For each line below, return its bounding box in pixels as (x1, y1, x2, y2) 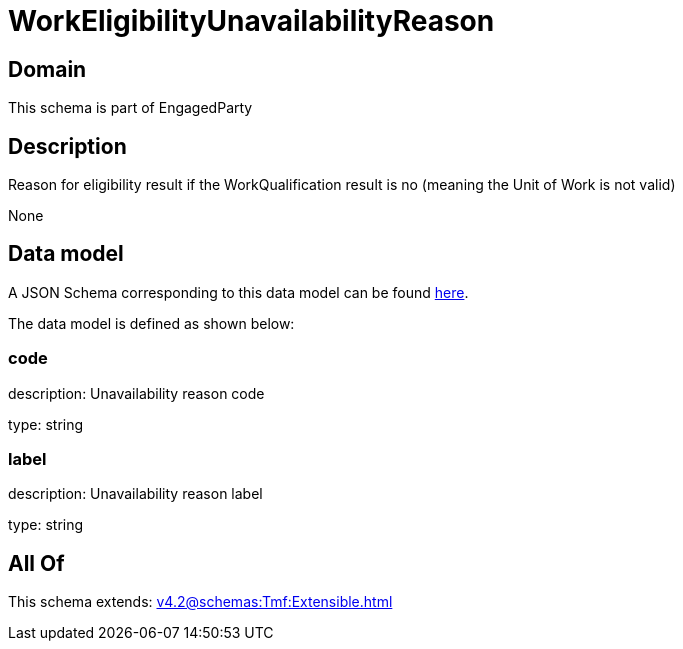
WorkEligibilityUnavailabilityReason (8, 4, 495, 38)
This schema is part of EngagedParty (8, 99, 253, 117)
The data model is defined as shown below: (8, 314, 295, 332)
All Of (8, 550, 65, 576)
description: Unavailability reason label (8, 485, 263, 503)
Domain (8, 56, 87, 82)
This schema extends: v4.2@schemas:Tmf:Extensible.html (8, 593, 393, 611)
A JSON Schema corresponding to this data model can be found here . (8, 283, 469, 301)
